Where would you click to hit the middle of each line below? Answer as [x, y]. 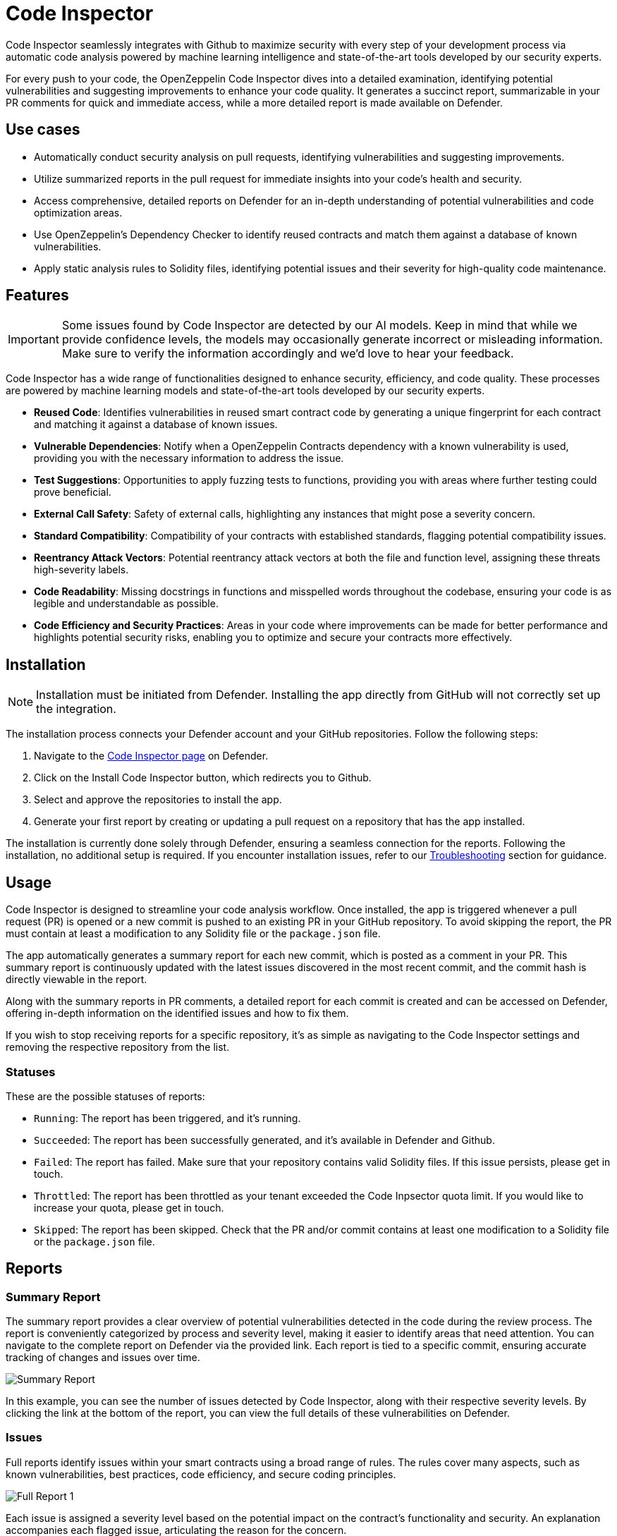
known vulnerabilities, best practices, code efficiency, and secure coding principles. [201, 1474]
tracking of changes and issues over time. [103, 1358]
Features [37, 295]
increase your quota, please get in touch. [129, 1207]
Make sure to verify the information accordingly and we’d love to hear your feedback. [288, 354]
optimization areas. [78, 212]
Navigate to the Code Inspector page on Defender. [151, 756]
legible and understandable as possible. [126, 604]
